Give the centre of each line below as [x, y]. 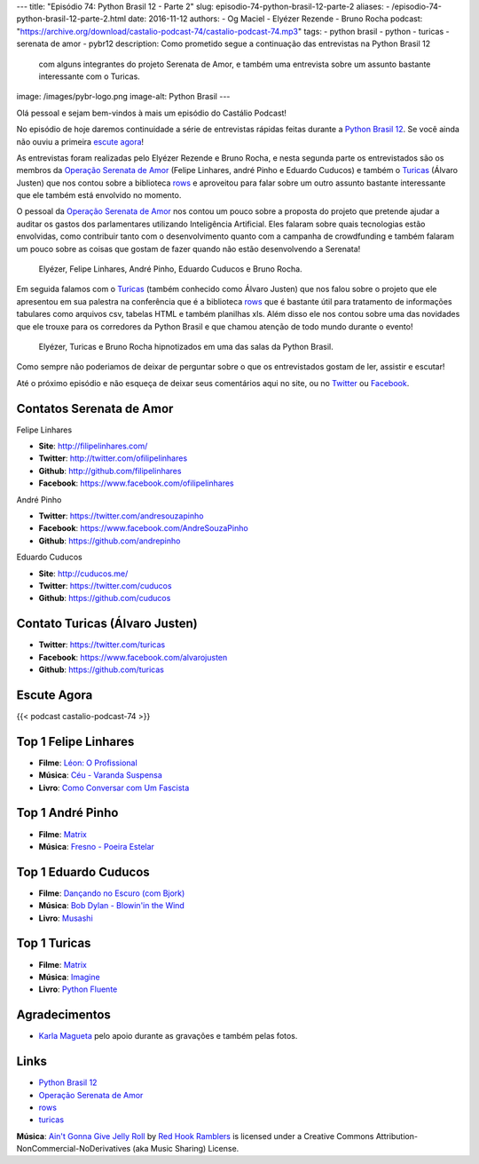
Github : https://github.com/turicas [101, 669]
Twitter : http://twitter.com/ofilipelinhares [113, 458]
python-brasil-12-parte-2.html [71, 19]
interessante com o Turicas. [90, 76]
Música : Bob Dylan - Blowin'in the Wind [112, 906]
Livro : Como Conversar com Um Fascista [114, 788]
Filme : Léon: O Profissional [88, 763]
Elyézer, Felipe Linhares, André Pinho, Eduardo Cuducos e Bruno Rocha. [170, 269]
